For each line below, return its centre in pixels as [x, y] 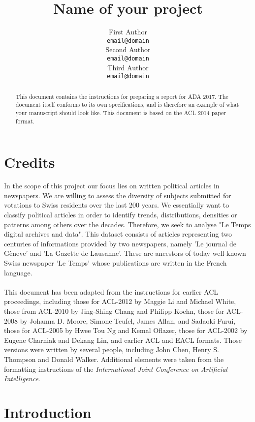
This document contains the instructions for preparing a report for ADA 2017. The [122, 96]
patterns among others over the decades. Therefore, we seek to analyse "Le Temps [127, 224]
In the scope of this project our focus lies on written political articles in [112, 186]
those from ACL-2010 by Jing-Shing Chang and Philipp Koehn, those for [114, 311]
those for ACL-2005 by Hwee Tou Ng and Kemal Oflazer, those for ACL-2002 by [126, 330]
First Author [128, 32]
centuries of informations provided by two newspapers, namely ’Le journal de [120, 243]
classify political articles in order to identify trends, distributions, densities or [121, 215]
